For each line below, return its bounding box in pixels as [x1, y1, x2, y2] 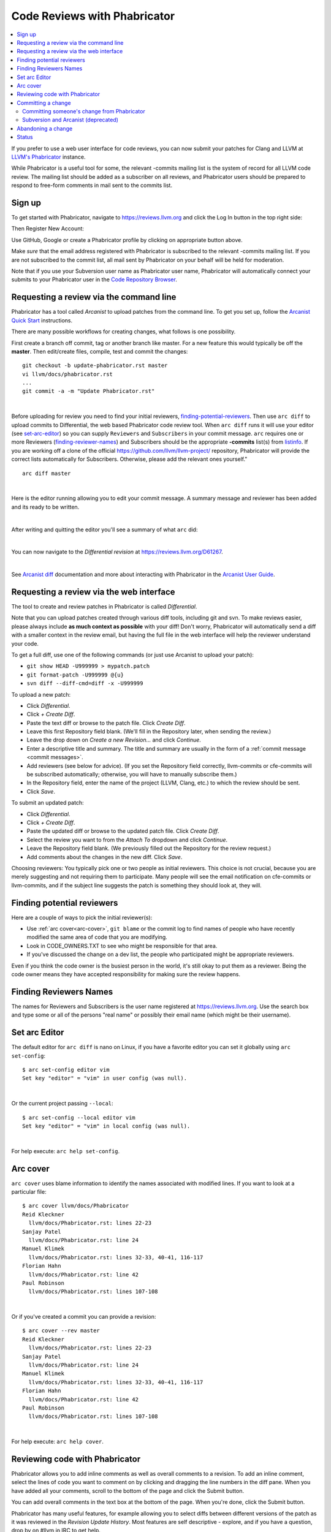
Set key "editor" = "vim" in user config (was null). [22, 1075, 187, 1082]
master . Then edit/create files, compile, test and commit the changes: [11, 347, 188, 355]
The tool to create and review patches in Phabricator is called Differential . [11, 603, 197, 610]
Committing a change [17, 99, 71, 107]
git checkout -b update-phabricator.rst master [22, 362, 168, 369]
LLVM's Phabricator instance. [11, 153, 86, 161]
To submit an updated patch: [11, 799, 84, 806]
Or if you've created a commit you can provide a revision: [11, 1313, 156, 1321]
